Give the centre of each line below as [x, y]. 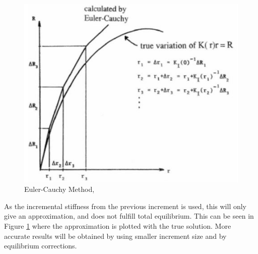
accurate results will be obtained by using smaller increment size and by [115, 236]
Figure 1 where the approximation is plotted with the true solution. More [118, 225]
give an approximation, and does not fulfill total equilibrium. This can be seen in [129, 216]
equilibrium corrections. [41, 246]
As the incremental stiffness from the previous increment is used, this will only [125, 206]
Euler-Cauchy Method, [59, 189]
